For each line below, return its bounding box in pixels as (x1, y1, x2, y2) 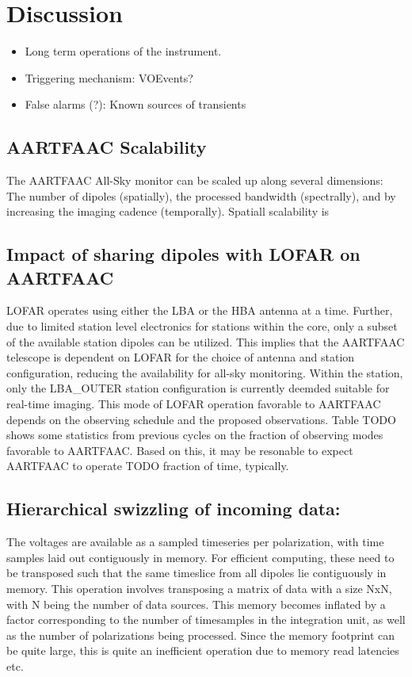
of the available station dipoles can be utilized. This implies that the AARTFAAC (6, 333, 405, 350)
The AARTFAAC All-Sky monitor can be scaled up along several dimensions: (6, 172, 383, 189)
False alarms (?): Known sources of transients (25, 96, 246, 113)
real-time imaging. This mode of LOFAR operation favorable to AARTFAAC (6, 396, 381, 412)
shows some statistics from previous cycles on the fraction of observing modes (6, 426, 383, 443)
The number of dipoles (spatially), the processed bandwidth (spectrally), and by (6, 187, 396, 204)
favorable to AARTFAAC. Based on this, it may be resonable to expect (6, 442, 353, 458)
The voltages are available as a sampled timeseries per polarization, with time (6, 534, 384, 550)
